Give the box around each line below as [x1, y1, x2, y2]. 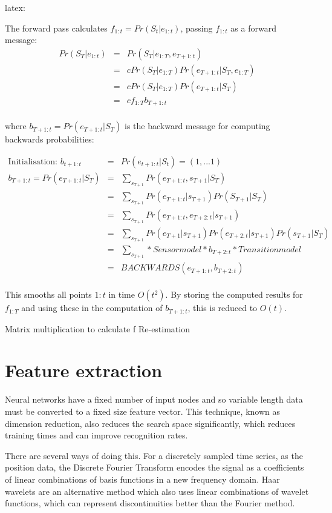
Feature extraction [5, 358, 163, 383]
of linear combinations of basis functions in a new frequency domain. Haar [5, 472, 280, 485]
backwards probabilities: [5, 133, 94, 146]
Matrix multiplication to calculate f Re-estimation [5, 322, 190, 335]
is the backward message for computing [125, 119, 270, 132]
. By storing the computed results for [165, 288, 303, 301]
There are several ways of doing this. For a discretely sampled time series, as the [5, 449, 303, 461]
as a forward [230, 21, 276, 34]
